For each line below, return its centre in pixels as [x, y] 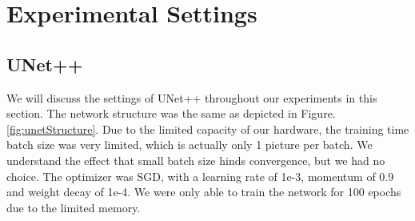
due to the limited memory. [74, 207]
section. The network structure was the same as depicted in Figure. [171, 113]
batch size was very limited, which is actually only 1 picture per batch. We [190, 145]
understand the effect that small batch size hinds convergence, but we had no [196, 160]
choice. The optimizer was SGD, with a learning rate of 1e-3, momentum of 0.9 [200, 176]
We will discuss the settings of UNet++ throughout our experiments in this [192, 97]
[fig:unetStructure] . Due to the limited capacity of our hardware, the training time [208, 129]
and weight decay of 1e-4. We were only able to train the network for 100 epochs [204, 192]
